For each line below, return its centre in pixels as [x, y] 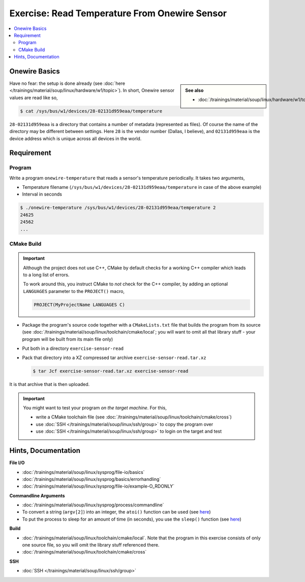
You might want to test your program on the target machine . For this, [95, 408]
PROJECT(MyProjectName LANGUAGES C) [80, 304]
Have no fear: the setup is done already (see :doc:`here [67, 83]
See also [194, 90]
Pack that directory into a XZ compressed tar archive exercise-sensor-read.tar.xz [114, 358]
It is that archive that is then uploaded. [50, 384]
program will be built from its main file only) [68, 339]
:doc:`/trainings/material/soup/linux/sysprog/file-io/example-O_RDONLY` [98, 486]
